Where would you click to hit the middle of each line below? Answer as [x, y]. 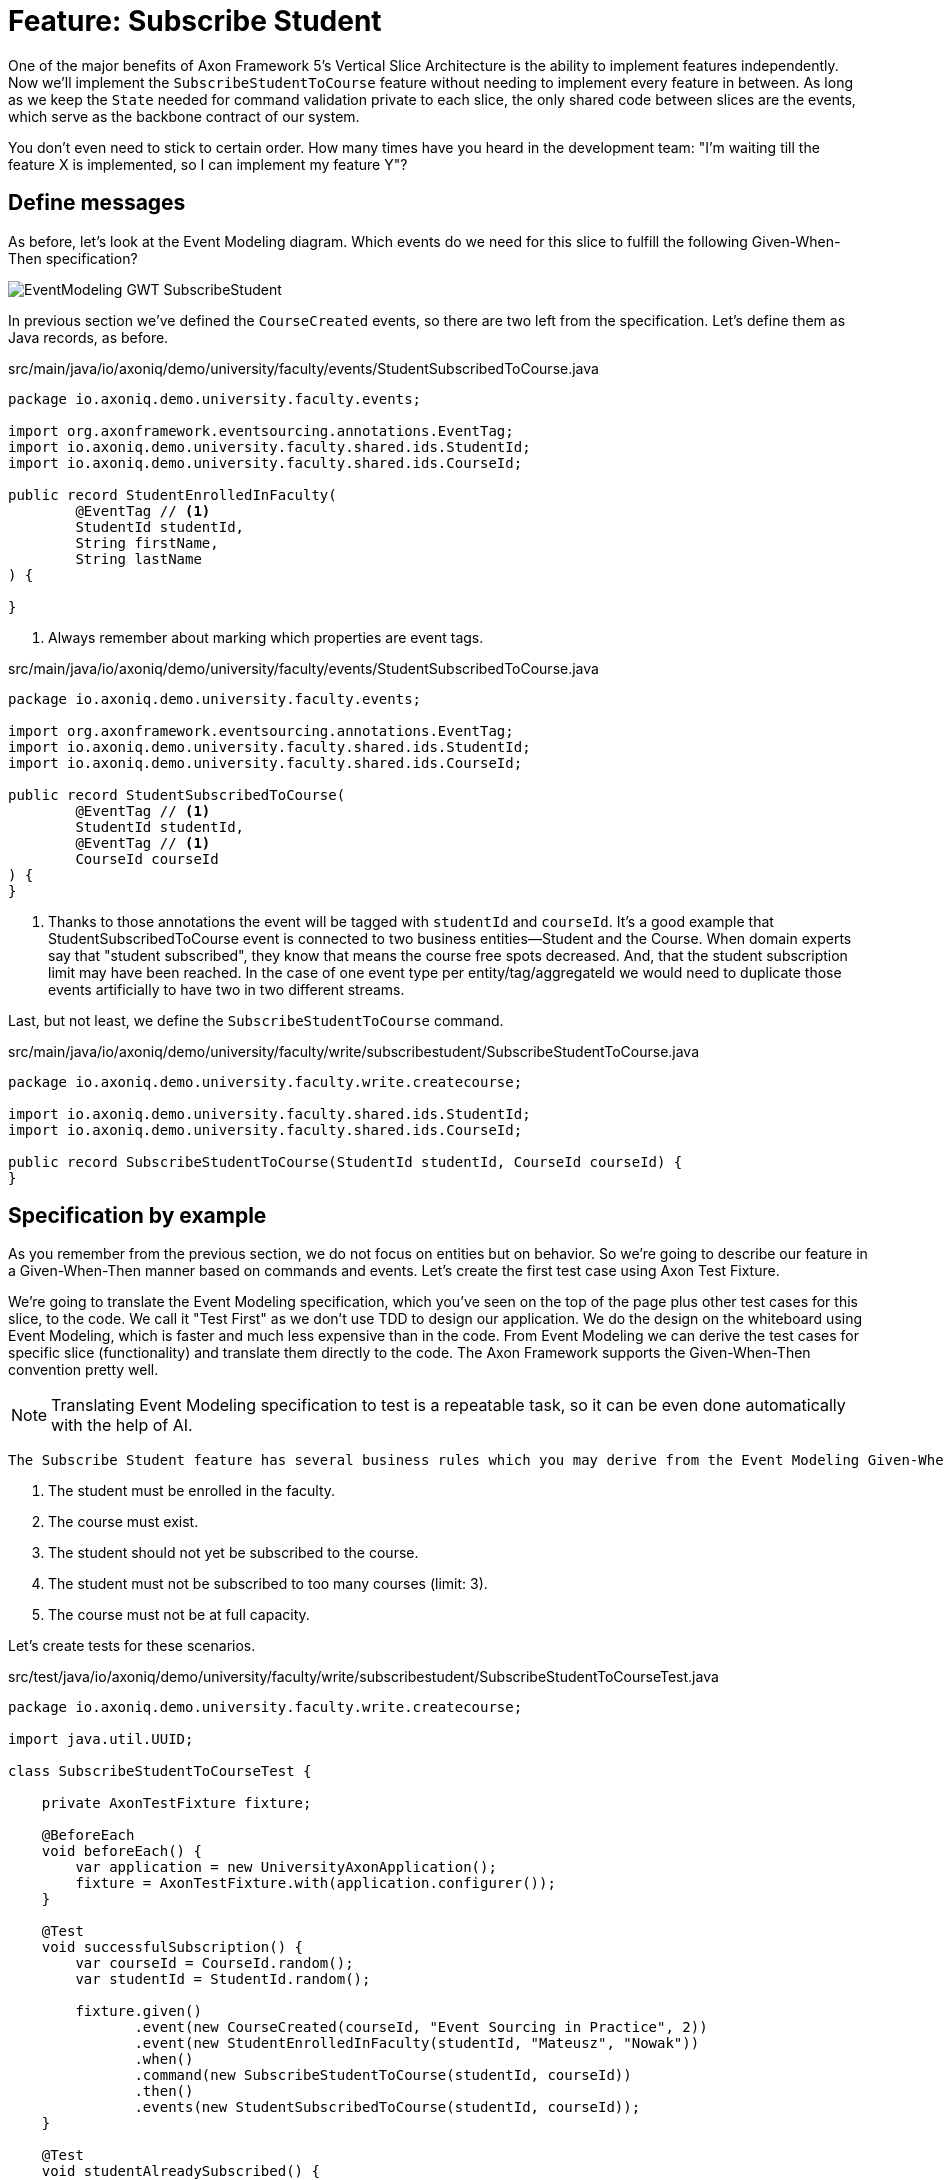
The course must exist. [123, 1522]
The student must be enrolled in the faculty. [192, 1491]
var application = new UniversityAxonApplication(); [286, 1867]
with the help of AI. [122, 1425]
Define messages [97, 203]
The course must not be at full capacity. [179, 1615]
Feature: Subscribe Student [195, 21]
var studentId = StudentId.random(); [223, 1979]
